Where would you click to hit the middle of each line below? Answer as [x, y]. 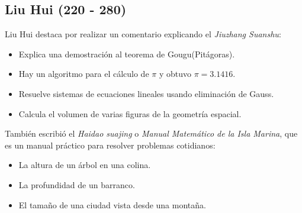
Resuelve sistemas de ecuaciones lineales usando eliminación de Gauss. [146, 93]
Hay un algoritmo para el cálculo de [84, 74]
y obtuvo [175, 74]
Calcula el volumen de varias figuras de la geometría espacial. [130, 113]
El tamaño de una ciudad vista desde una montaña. [112, 204]
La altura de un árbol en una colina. [85, 165]
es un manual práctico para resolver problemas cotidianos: [110, 145]
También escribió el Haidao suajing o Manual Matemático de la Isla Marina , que [151, 133]
